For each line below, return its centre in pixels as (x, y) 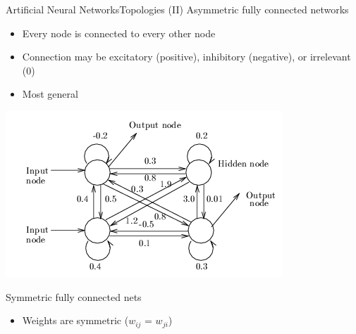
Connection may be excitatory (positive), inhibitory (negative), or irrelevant (186, 57)
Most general (50, 94)
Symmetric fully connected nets (74, 296)
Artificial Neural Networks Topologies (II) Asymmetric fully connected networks (177, 9)
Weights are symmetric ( (75, 320)
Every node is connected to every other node (119, 33)
